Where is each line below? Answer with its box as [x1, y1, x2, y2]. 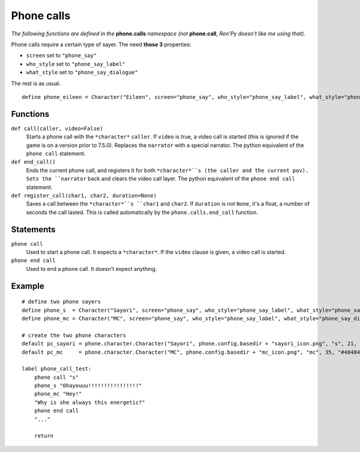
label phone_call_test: [22, 366, 92, 372]
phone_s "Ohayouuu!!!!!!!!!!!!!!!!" [34, 382, 142, 389]
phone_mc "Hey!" [34, 390, 82, 397]
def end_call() [11, 159, 56, 165]
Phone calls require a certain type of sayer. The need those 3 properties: [11, 41, 191, 48]
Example [11, 281, 44, 291]
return [34, 432, 54, 439]
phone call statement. [26, 150, 86, 157]
